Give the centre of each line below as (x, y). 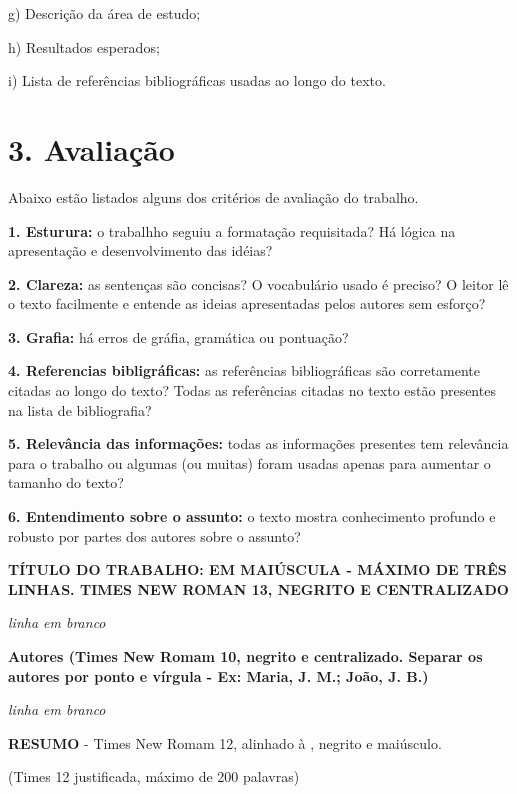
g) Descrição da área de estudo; (104, 13)
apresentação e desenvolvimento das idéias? (140, 250)
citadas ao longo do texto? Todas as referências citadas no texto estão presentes (252, 390)
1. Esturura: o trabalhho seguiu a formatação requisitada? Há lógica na (232, 230)
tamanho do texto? (66, 482)
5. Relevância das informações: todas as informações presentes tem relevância (258, 443)
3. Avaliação (91, 148)
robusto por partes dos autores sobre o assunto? (154, 535)
